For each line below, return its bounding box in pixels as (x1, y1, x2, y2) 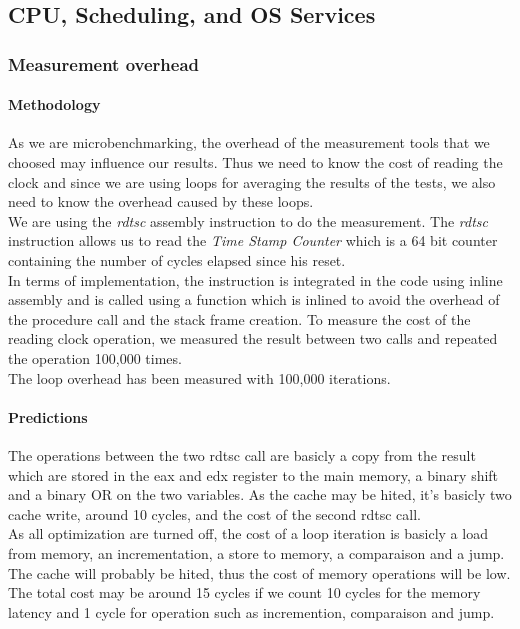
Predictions (8, 406, 88, 427)
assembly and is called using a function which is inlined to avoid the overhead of (8, 289, 500, 310)
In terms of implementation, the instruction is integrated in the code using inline (8, 269, 503, 290)
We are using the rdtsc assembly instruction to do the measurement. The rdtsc (8, 210, 488, 231)
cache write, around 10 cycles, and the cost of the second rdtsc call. (8, 503, 421, 524)
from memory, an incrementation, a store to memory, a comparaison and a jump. (8, 542, 505, 563)
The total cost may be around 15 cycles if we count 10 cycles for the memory (8, 582, 481, 603)
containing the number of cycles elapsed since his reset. (8, 249, 346, 270)
